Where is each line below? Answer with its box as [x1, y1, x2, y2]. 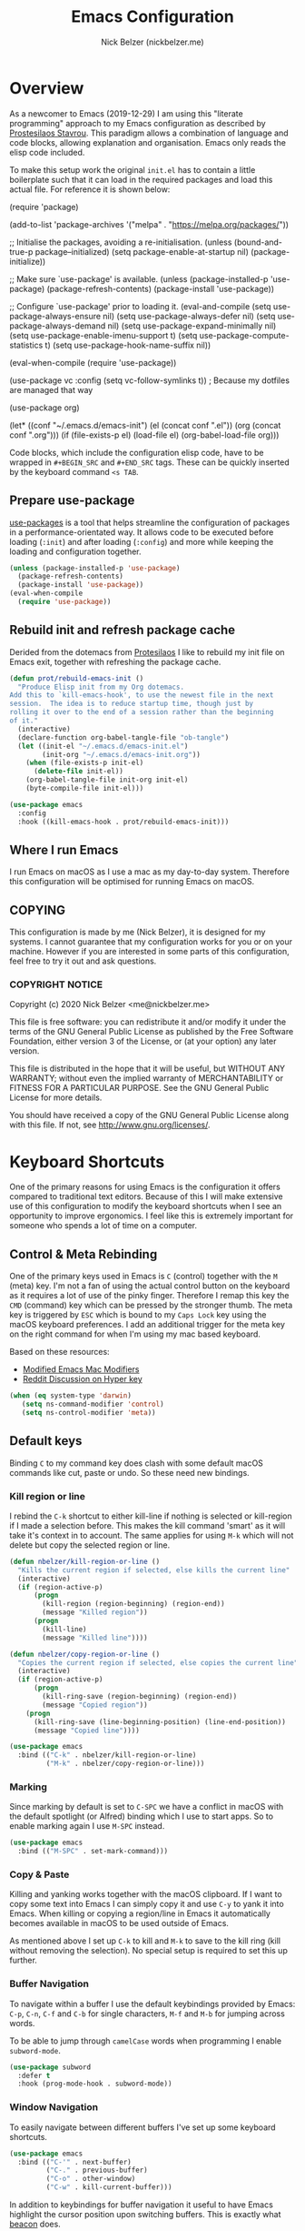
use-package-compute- [199, 329, 290, 340]
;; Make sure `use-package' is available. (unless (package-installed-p [9, 273, 269, 284]
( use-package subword [9, 2063, 92, 2072]
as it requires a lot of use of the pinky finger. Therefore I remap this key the [9, 1290, 290, 1301]
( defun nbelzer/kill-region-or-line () [9, 1557, 161, 1566]
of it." [9, 716, 39, 725]
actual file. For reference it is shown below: [9, 184, 171, 195]
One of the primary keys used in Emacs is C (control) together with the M [9, 1271, 279, 1282]
